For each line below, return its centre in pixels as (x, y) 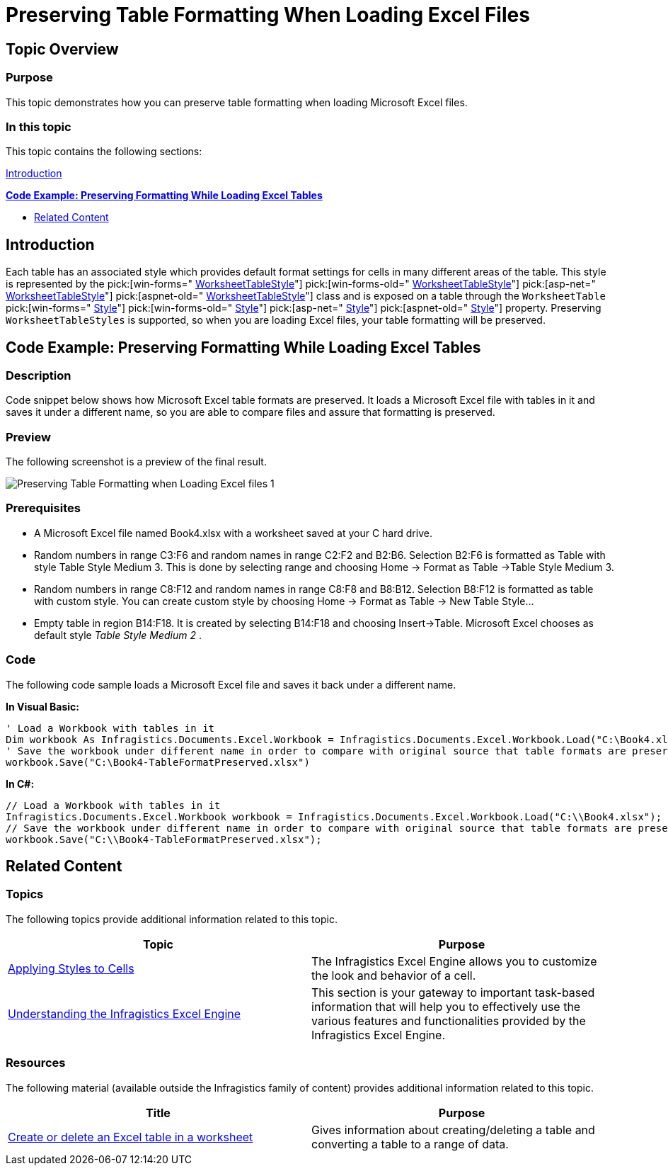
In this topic (39, 126)
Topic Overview (62, 49)
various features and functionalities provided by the (449, 1020)
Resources (36, 1063)
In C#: (20, 784)
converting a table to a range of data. (410, 1144)
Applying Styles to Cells (71, 968)
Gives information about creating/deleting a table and (453, 1130)
